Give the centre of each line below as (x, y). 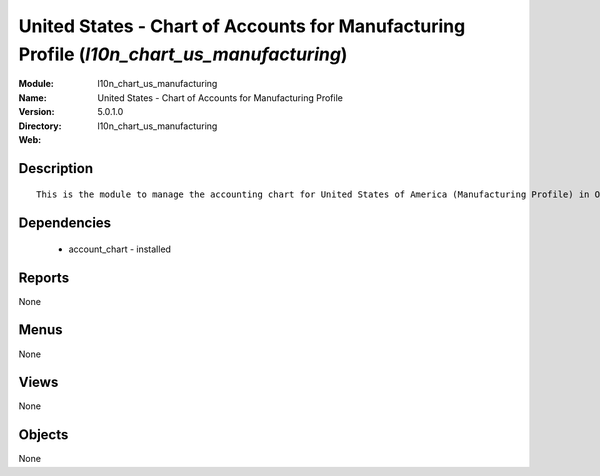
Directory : (40, 126)
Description (56, 168)
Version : (36, 112)
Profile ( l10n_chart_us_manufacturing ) (183, 54)
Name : (32, 97)
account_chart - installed (120, 249)
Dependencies (65, 223)
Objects (43, 435)
